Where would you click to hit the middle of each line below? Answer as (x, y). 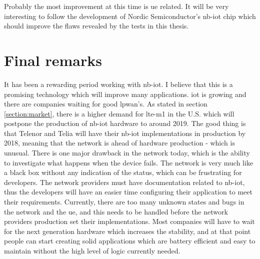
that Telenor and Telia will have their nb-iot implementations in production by (125, 133)
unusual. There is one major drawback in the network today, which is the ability (127, 153)
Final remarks (53, 60)
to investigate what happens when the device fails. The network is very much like (129, 162)
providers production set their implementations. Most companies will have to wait (129, 221)
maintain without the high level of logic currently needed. (92, 250)
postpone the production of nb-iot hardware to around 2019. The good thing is (125, 123)
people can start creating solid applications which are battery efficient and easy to (130, 241)
